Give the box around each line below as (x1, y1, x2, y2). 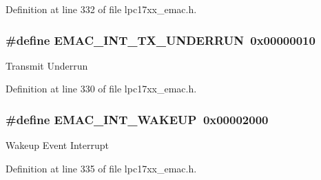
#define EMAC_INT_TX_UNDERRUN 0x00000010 (6, 31, 315, 48)
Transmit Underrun (6, 58, 88, 72)
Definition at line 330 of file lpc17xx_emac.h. (6, 81, 197, 96)
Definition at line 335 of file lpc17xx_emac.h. (6, 161, 197, 175)
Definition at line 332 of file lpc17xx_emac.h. (6, 2, 197, 16)
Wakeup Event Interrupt (6, 138, 110, 152)
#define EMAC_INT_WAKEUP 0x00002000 (6, 110, 269, 128)
